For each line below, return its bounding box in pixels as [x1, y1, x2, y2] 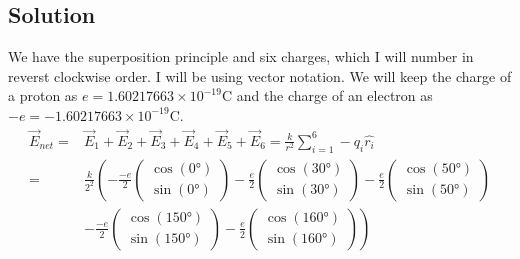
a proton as [8, 85, 78, 106]
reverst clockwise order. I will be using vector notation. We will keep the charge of [8, 65, 512, 86]
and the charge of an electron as [236, 85, 433, 106]
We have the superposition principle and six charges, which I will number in [8, 46, 474, 67]
